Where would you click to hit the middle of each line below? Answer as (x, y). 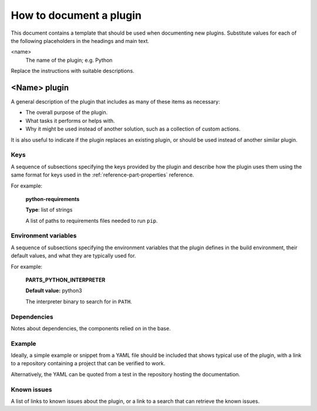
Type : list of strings (49, 210)
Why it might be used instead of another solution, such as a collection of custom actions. (133, 129)
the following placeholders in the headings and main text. (80, 41)
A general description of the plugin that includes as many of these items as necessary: (115, 102)
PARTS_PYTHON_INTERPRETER (65, 280)
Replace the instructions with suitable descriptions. (72, 71)
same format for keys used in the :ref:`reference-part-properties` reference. (102, 175)
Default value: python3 (54, 290)
